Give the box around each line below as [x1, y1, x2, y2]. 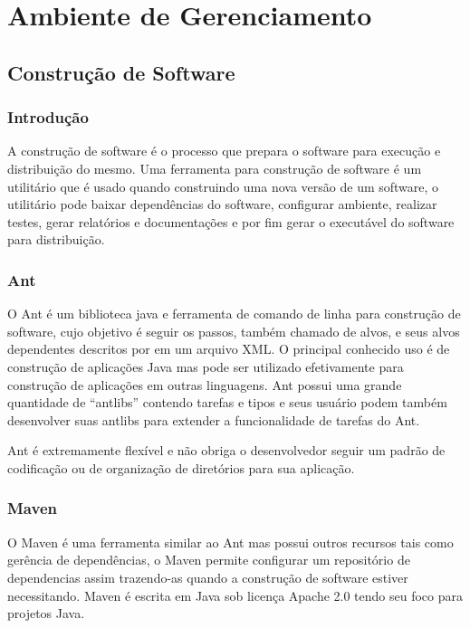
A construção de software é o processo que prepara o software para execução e [7, 141, 441, 160]
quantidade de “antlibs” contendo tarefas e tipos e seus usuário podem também [7, 393, 447, 412]
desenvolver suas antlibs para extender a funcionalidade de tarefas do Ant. [7, 410, 420, 429]
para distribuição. [7, 230, 105, 249]
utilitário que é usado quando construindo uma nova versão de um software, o [7, 176, 439, 195]
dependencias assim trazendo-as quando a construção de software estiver [7, 567, 408, 586]
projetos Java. [7, 604, 85, 623]
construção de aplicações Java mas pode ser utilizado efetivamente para [7, 357, 404, 376]
